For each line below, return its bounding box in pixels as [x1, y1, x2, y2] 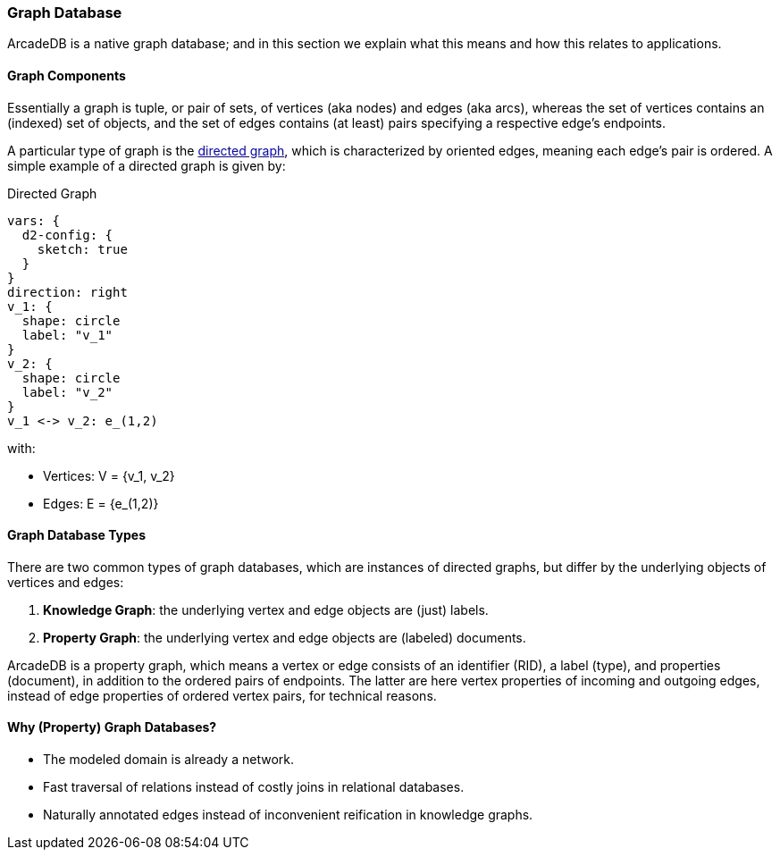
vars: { [7, 213, 61, 228]
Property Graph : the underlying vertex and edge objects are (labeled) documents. [43, 629, 526, 645]
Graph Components [7, 67, 126, 83]
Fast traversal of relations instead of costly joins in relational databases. [43, 779, 465, 795]
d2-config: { [21, 227, 113, 242]
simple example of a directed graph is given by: [7, 157, 286, 173]
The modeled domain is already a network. [43, 752, 294, 768]
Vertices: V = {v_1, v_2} [43, 467, 175, 483]
